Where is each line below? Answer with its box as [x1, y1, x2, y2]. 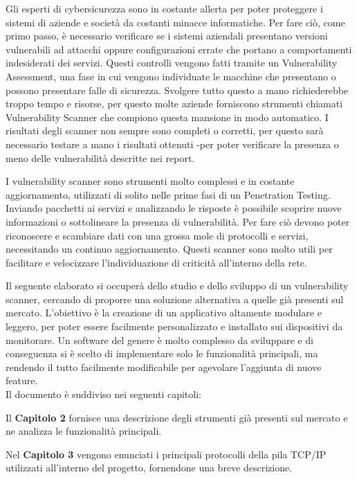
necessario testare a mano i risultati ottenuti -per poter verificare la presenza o [6, 136, 339, 151]
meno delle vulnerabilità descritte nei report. [6, 150, 195, 165]
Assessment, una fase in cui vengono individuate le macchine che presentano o [6, 69, 336, 83]
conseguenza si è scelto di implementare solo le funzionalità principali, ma [6, 346, 318, 361]
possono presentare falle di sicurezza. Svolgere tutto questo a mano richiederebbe [6, 82, 349, 97]
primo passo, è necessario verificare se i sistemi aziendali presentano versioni [6, 28, 328, 43]
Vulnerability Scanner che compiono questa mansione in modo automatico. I [6, 109, 329, 124]
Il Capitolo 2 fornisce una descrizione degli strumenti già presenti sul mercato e [6, 410, 348, 424]
